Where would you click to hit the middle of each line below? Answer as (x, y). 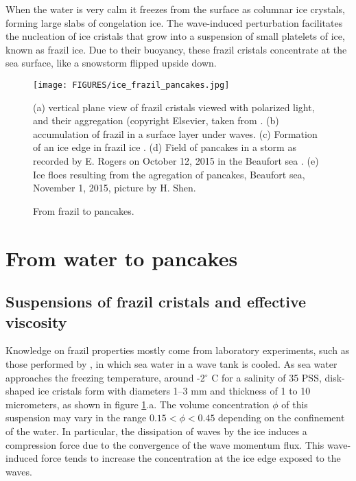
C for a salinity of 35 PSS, (266, 377)
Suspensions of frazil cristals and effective (156, 302)
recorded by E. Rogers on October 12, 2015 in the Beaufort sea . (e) (176, 161)
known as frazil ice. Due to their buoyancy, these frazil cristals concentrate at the (176, 49)
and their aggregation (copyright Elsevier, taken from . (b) (156, 120)
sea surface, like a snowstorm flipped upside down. (111, 63)
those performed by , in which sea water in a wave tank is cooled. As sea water (171, 363)
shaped (20, 391)
